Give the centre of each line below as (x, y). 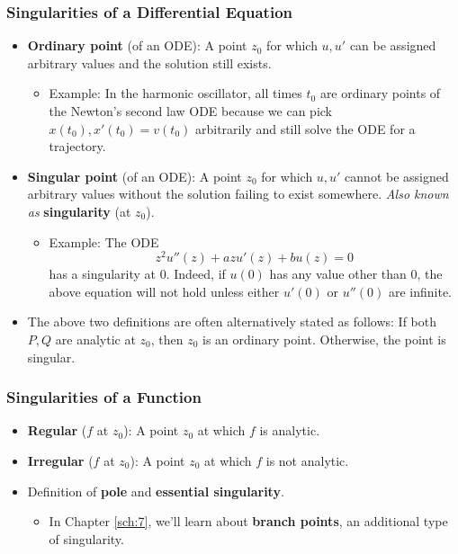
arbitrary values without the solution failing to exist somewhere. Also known (238, 194)
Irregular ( (60, 461)
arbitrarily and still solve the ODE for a (305, 128)
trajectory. (77, 146)
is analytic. (290, 430)
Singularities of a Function (104, 397)
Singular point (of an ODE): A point (135, 176)
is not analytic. (307, 461)
